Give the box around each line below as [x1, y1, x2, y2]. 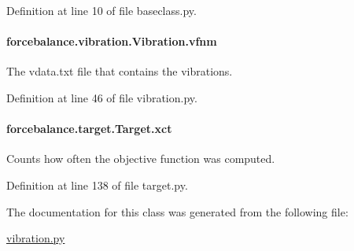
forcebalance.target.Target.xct [6, 120, 172, 137]
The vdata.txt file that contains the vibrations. [6, 63, 233, 79]
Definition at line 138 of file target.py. [6, 176, 188, 193]
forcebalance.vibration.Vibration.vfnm [6, 33, 217, 50]
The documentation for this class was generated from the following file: [6, 203, 348, 220]
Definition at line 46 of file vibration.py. [6, 89, 197, 105]
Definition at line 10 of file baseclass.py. [6, 2, 197, 18]
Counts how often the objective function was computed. [6, 150, 275, 167]
